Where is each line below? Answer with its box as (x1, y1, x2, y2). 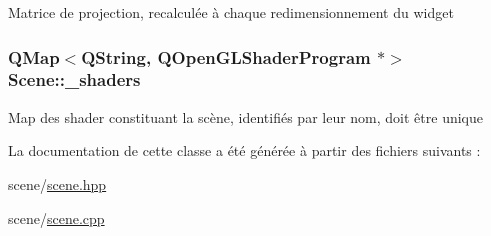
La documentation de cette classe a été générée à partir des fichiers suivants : (8, 140, 481, 161)
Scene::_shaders (8, 67, 141, 92)
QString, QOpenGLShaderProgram (81, 44, 371, 69)
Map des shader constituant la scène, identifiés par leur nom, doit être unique (8, 106, 483, 127)
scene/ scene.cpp (8, 207, 105, 228)
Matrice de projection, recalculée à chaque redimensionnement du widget (8, 2, 454, 22)
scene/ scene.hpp (8, 173, 107, 194)
